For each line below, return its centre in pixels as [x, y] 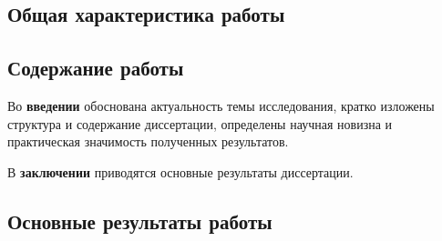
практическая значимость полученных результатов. [148, 141]
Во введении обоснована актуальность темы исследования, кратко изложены [221, 105]
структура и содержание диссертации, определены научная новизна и [200, 123]
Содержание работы [96, 68]
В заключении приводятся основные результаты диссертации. [180, 171]
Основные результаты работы [140, 221]
